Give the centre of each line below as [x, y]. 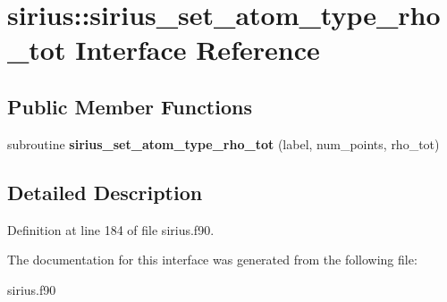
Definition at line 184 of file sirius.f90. [111, 229]
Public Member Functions [130, 106]
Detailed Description [105, 192]
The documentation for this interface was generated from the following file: [212, 260]
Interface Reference [198, 50]
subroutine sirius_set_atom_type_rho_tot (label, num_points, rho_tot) [223, 143]
